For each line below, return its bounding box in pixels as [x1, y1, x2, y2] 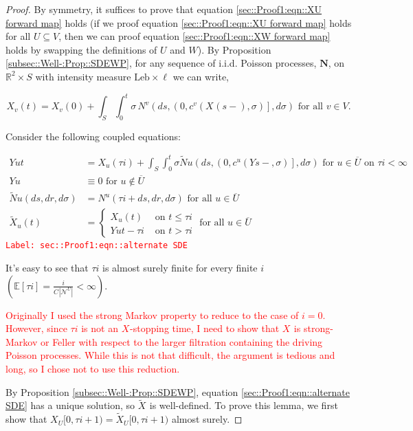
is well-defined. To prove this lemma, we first [149, 398, 338, 412]
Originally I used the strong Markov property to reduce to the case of [5, 307, 299, 322]
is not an [81, 321, 118, 335]
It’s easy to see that [5, 260, 89, 274]
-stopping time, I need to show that [130, 321, 280, 335]
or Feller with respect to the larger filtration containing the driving [40, 334, 323, 349]
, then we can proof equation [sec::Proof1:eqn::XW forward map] [58, 29, 331, 43]
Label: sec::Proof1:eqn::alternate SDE [5, 241, 188, 251]
